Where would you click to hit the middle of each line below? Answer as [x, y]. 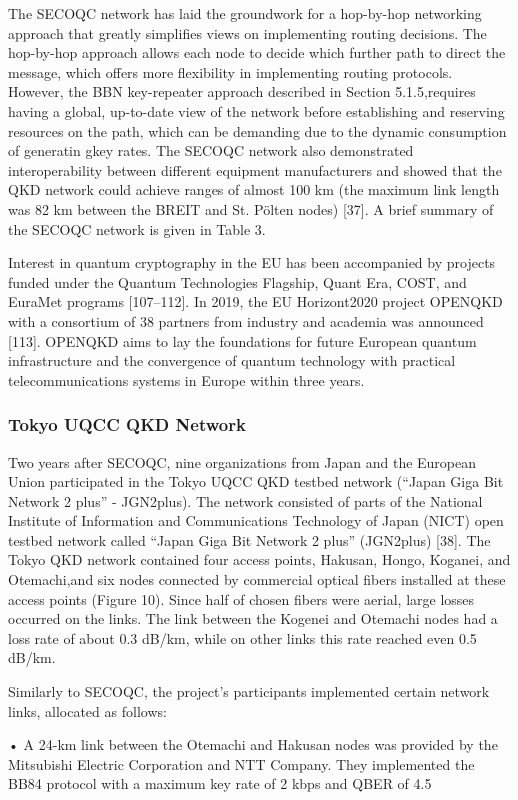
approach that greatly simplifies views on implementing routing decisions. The [247, 32]
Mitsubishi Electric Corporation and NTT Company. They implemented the [241, 763]
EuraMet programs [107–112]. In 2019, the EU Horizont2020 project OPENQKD [255, 301]
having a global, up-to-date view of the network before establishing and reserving [256, 110]
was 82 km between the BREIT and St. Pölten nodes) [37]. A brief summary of [251, 208]
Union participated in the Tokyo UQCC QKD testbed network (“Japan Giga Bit [256, 481]
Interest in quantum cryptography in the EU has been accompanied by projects [252, 262]
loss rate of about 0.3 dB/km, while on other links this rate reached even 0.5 [242, 637]
